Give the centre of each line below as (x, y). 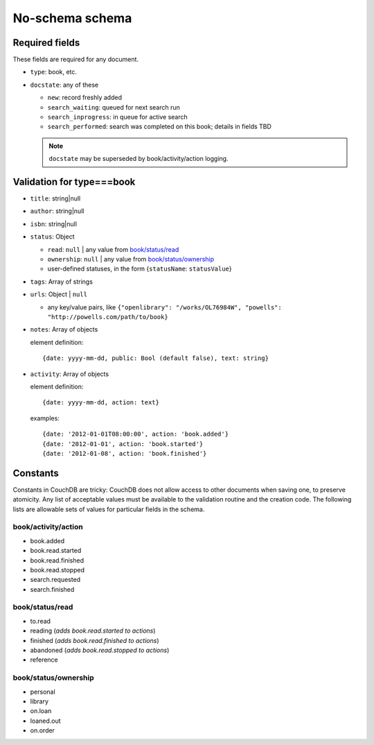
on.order (43, 730)
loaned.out (46, 721)
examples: (45, 418)
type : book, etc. (54, 72)
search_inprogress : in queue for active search (118, 117)
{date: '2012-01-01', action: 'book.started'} (123, 444)
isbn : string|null (54, 224)
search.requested (55, 580)
